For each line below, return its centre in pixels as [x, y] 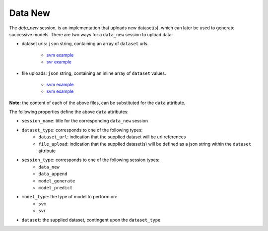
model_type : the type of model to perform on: [69, 197]
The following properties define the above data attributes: [69, 112]
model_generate [57, 181]
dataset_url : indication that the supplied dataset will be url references [112, 137]
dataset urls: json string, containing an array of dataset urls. [85, 44]
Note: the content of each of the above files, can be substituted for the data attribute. [97, 103]
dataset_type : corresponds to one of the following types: [82, 130]
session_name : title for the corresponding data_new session [85, 121]
